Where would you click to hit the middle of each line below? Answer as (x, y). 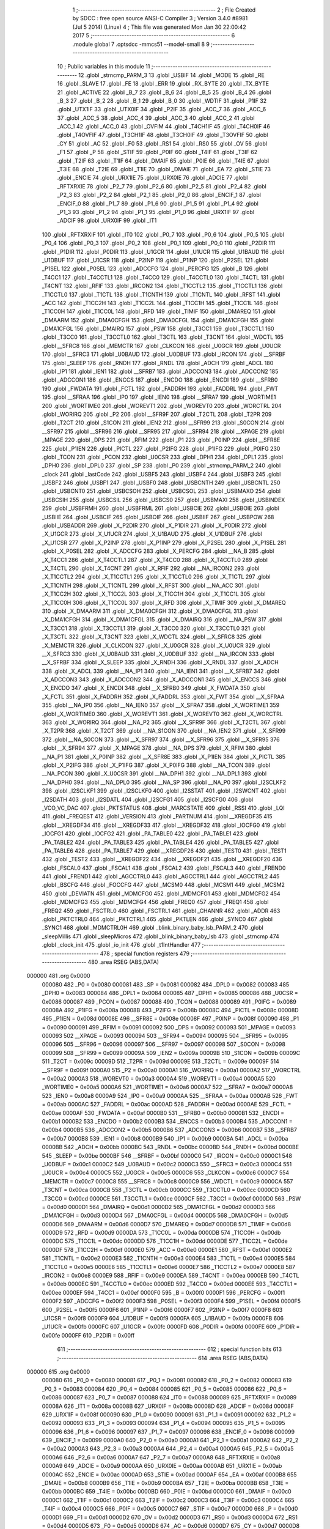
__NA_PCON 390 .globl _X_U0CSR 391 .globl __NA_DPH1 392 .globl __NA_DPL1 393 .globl (154, 774)
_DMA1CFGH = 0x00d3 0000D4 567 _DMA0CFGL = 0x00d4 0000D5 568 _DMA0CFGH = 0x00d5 (165, 1216)
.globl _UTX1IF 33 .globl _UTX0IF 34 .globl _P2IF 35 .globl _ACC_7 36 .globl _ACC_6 (162, 109)
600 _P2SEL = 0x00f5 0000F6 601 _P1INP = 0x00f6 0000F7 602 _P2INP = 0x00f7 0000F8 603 (162, 1309)
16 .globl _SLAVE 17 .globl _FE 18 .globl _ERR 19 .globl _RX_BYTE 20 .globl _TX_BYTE (163, 84)
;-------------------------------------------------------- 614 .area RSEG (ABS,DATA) (163, 1358)
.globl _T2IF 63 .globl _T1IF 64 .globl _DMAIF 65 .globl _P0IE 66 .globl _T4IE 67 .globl (163, 161)
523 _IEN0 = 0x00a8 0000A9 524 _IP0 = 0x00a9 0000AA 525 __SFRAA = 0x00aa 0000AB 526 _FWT (170, 1095)
